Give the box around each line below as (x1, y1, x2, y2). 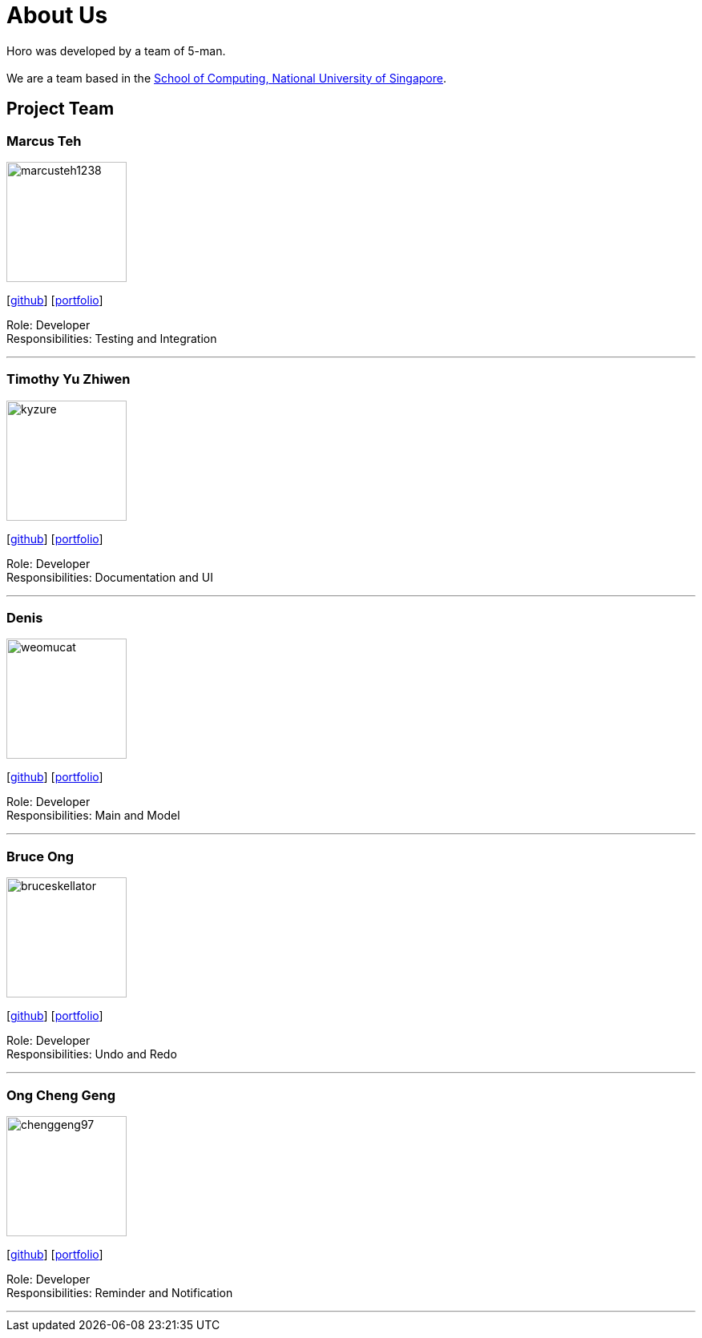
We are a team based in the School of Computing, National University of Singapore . (6, 71, 447, 85)
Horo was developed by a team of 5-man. (6, 43, 226, 58)
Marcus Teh (6, 132, 82, 149)
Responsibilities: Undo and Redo (6, 1047, 177, 1062)
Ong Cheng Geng (6, 1086, 115, 1103)
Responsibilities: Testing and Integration (6, 331, 217, 345)
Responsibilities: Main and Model (6, 808, 180, 823)
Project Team (6, 99, 115, 119)
